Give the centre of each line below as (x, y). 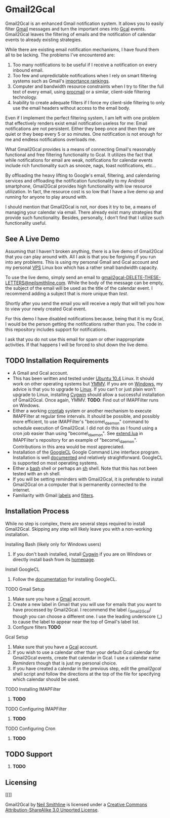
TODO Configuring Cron (30, 729)
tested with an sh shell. (36, 473)
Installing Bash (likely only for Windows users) (53, 544)
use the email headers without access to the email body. (71, 108)
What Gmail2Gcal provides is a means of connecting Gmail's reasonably (80, 149)
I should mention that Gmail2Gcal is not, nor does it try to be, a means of (81, 206)
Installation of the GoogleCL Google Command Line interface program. (86, 452)
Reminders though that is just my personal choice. (65, 663)
